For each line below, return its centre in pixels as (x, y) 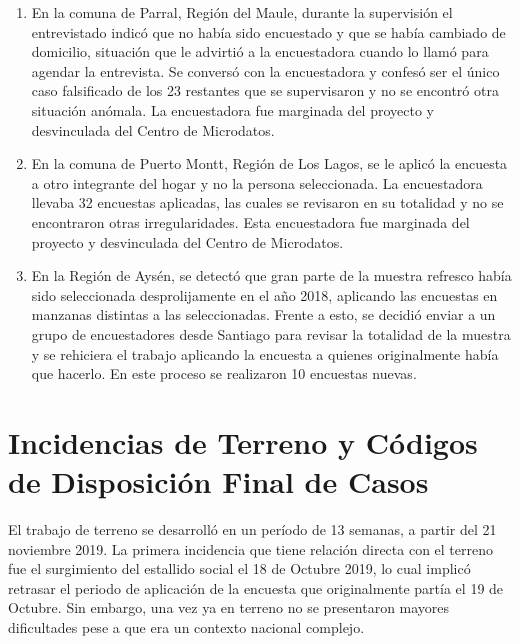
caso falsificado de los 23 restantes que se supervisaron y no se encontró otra (265, 90)
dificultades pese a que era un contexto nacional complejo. (186, 626)
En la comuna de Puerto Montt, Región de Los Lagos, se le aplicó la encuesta (269, 163)
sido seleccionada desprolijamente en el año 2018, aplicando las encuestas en (264, 294)
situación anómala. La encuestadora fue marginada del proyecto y (232, 109)
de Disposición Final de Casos (218, 481)
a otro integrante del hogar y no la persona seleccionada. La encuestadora (257, 182)
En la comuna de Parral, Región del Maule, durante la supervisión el (242, 12)
